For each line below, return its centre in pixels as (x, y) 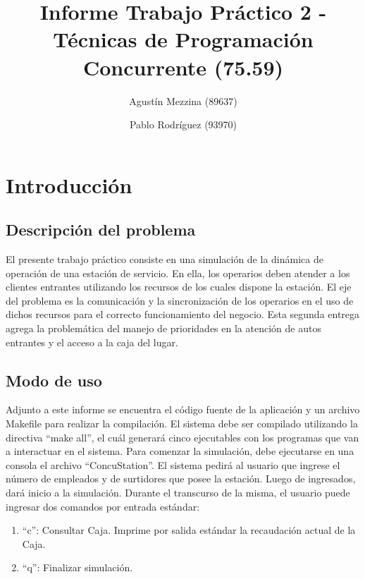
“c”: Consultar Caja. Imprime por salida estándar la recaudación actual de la (189, 530)
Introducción (69, 184)
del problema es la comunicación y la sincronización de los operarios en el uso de (180, 300)
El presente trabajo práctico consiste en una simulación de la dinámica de (165, 259)
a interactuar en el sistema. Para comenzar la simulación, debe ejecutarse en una (180, 451)
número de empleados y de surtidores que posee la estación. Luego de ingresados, (181, 479)
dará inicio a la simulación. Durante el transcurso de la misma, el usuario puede (178, 492)
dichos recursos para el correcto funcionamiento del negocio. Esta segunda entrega (183, 314)
